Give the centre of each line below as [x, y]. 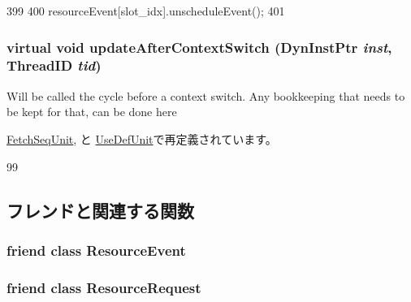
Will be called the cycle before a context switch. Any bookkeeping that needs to [206, 95]
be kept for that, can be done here [92, 112]
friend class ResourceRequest [104, 287]
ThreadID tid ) [54, 65]
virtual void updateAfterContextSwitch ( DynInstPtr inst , [199, 47]
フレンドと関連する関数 [100, 210]
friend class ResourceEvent [96, 250]
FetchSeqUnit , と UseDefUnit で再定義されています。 [142, 138]
